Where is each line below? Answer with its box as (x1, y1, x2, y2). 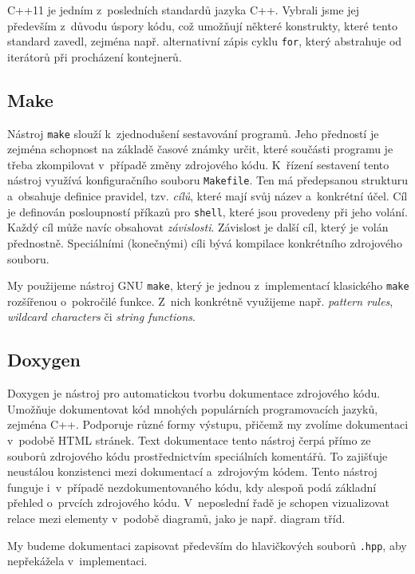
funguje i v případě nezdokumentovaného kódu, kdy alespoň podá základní (7, 478, 377, 495)
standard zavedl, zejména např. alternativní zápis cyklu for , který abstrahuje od (7, 33, 402, 49)
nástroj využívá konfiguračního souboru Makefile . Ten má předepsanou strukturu (7, 172, 409, 188)
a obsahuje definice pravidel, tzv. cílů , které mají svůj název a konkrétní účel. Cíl (7, 188, 408, 204)
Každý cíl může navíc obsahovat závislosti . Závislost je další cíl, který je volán (7, 219, 389, 236)
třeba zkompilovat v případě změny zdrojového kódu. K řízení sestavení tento (7, 156, 389, 172)
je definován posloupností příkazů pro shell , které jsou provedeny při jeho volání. (7, 203, 408, 220)
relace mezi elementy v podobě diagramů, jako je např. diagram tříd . (7, 509, 346, 526)
